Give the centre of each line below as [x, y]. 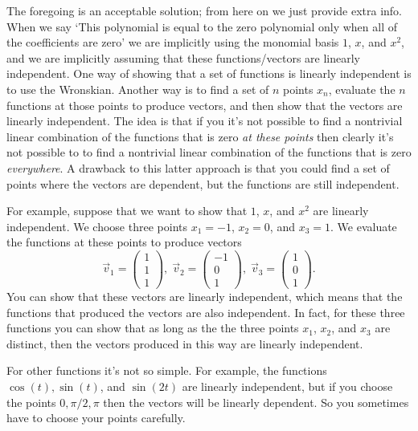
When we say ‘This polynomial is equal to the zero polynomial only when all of [202, 26]
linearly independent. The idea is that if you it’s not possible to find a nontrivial [205, 121]
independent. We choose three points [97, 226]
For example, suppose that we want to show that [127, 211]
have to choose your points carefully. [96, 418]
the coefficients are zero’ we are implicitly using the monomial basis [173, 42]
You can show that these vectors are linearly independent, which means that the [205, 297]
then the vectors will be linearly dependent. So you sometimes [256, 402]
